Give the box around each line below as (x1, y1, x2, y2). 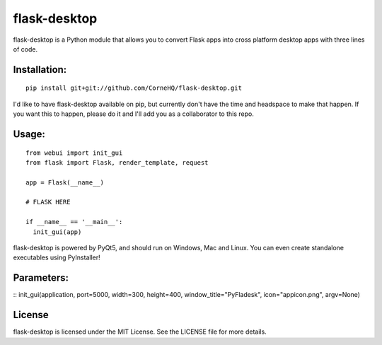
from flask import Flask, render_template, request (25, 158, 209, 166)
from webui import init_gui (25, 148, 123, 157)
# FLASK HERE (25, 198, 71, 206)
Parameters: (13, 272, 69, 284)
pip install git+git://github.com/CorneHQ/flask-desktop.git (25, 84, 242, 92)
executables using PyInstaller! (13, 253, 100, 262)
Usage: (13, 128, 46, 140)
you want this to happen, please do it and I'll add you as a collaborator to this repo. (13, 110, 254, 118)
